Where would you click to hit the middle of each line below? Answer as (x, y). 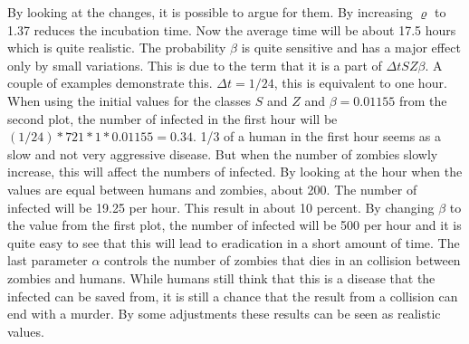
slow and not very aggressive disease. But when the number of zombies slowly (223, 153)
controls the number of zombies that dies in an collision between (282, 260)
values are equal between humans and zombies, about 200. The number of (212, 189)
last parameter (48, 260)
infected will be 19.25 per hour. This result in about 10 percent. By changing (221, 207)
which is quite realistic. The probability (117, 48)
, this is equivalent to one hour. (360, 83)
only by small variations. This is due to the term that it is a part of (195, 65)
